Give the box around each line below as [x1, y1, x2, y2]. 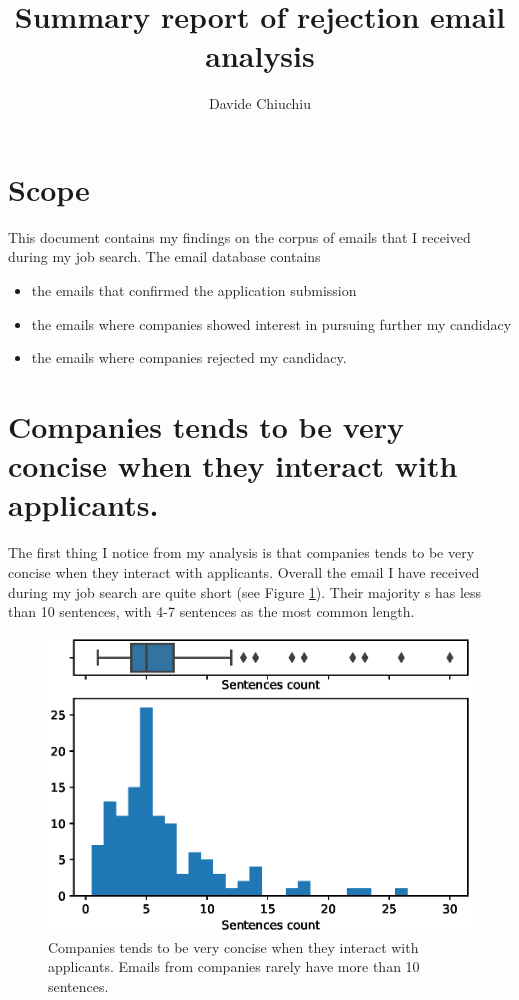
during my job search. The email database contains [8, 246, 321, 267]
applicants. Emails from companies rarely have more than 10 [48, 956, 420, 977]
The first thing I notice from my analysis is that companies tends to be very [8, 542, 475, 563]
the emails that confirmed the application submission [31, 280, 357, 301]
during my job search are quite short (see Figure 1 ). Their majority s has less [8, 581, 482, 602]
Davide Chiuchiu [208, 93, 312, 114]
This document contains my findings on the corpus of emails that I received [8, 226, 471, 247]
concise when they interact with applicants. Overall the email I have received [8, 561, 480, 582]
